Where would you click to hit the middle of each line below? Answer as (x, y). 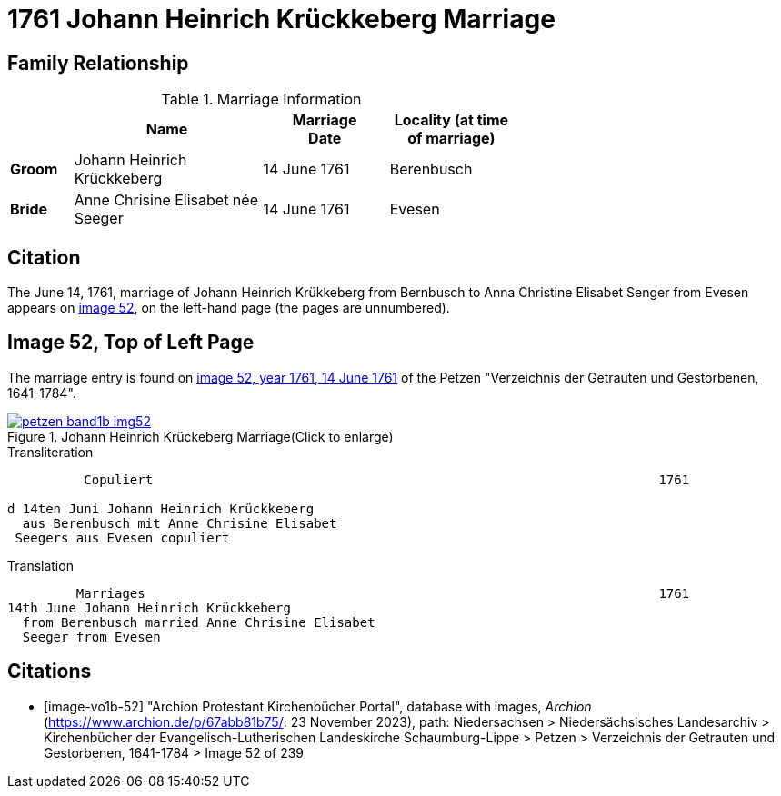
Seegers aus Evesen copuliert (122, 537)
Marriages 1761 (383, 593)
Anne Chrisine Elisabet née (166, 200)
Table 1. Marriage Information (261, 99)
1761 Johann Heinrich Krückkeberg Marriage (281, 19)
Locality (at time (451, 120)
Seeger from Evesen (91, 637)
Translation (40, 565)
